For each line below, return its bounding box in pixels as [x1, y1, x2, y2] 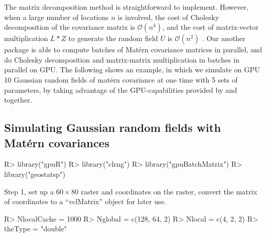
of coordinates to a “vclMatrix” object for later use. [4, 196, 166, 207]
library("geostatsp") [4, 168, 66, 179]
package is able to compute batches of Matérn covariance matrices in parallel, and [4, 44, 262, 55]
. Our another [202, 33, 245, 44]
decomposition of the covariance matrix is [4, 22, 135, 32]
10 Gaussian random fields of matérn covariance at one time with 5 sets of [4, 74, 238, 85]
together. [4, 94, 32, 105]
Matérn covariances [4, 134, 109, 150]
